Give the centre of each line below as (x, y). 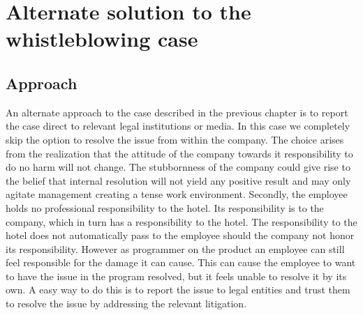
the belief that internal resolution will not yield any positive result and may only (178, 180)
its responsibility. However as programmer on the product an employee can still (175, 248)
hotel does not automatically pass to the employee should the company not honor (180, 235)
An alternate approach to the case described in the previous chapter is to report (177, 112)
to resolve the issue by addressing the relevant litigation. (126, 304)
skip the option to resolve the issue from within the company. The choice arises (175, 139)
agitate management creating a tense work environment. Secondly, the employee (177, 194)
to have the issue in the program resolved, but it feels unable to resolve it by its (176, 276)
